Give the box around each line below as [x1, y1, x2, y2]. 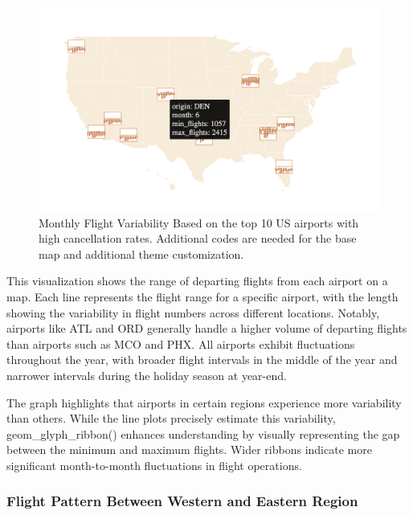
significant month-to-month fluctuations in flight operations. [6, 456, 302, 473]
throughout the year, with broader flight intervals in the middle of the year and [6, 351, 398, 368]
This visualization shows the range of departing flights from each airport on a [6, 272, 388, 289]
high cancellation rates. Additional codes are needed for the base [39, 230, 357, 247]
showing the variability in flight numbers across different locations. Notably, [6, 304, 380, 321]
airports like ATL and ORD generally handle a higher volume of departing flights [6, 320, 407, 337]
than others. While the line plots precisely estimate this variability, [6, 410, 336, 427]
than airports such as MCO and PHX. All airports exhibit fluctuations [6, 335, 355, 352]
